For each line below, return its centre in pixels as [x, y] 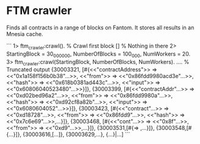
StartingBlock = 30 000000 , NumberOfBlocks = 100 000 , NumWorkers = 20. [98, 54]
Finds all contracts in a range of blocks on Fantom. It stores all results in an [100, 27]
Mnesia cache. [25, 34]
